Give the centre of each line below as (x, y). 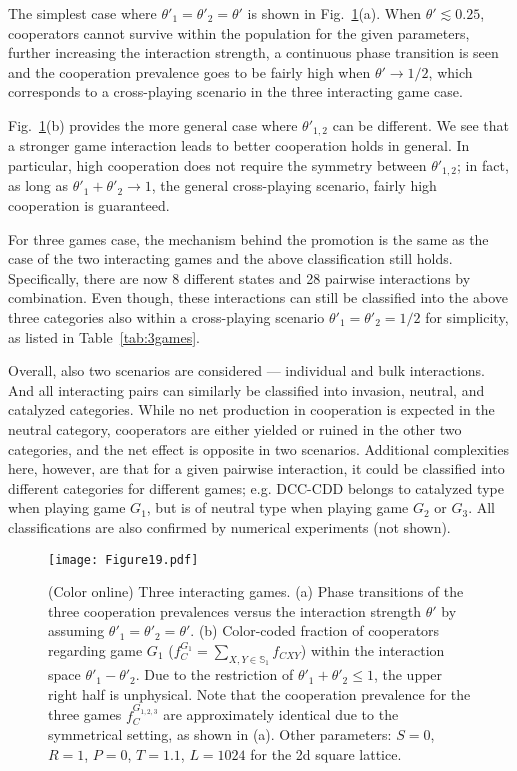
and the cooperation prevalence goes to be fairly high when (189, 71)
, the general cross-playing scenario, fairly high (294, 185)
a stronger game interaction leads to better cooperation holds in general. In (239, 145)
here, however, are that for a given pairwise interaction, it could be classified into (256, 468)
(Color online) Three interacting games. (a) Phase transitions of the (256, 591)
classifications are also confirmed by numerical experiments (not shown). (229, 526)
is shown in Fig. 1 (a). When (334, 13)
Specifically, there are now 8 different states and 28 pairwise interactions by (239, 277)
